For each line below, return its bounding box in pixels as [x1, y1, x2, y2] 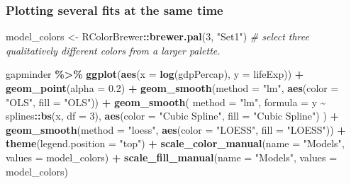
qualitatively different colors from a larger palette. [6, 42, 221, 57]
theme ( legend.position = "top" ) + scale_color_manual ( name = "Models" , [6, 136, 345, 151]
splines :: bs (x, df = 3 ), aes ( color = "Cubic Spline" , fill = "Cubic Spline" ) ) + [6, 108, 340, 123]
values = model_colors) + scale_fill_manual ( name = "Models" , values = [6, 149, 338, 164]
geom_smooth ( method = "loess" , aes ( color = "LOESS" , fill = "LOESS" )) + [6, 122, 346, 137]
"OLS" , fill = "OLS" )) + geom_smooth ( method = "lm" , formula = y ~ [6, 94, 326, 109]
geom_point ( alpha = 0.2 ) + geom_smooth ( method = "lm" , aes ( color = [6, 81, 339, 95]
